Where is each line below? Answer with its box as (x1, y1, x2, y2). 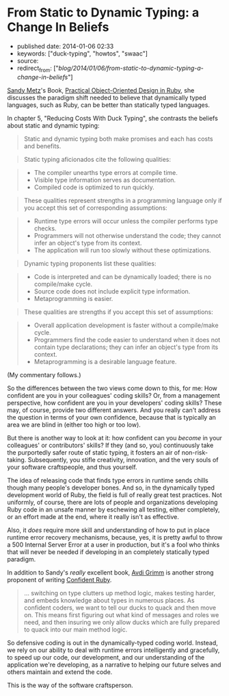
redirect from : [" (16, 64, 59, 73)
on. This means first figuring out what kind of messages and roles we (23, 610, 219, 619)
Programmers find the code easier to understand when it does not (33, 335, 221, 344)
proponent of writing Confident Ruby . (7, 575, 112, 584)
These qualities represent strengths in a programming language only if (23, 196, 222, 204)
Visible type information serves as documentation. (33, 176, 176, 184)
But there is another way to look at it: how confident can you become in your (7, 433, 222, 442)
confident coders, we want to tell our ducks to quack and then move (23, 603, 217, 612)
